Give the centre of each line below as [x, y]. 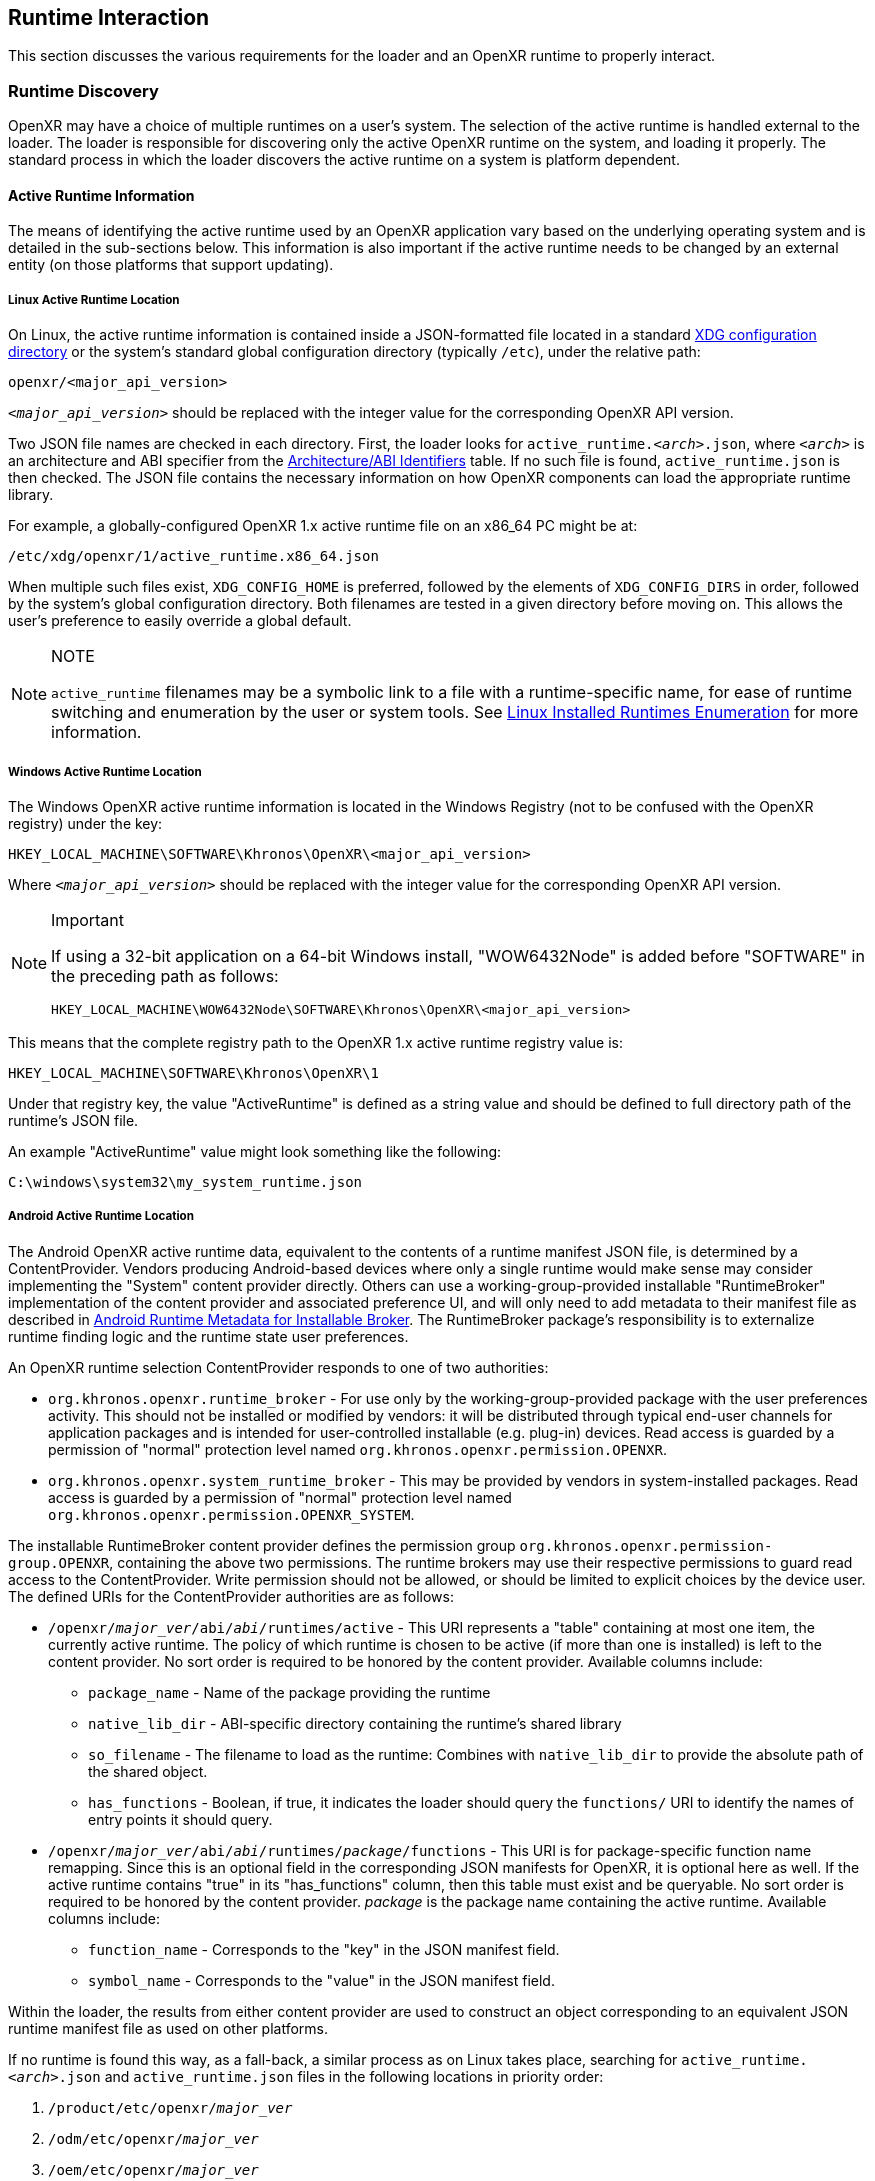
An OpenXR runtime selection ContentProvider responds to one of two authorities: [278, 1367]
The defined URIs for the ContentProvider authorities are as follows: [231, 1596]
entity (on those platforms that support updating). [171, 265]
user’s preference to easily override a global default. [180, 621]
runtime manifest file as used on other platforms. [168, 2028]
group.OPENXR [59, 1562]
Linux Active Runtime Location [94, 299]
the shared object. [148, 1771]
